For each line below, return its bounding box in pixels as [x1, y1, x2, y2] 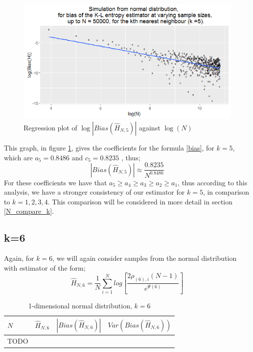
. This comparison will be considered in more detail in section [47, 196, 233, 206]
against [138, 122, 161, 132]
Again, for [4, 253, 34, 263]
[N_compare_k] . [4, 206, 54, 216]
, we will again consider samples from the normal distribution [52, 253, 237, 263]
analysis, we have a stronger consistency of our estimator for [4, 187, 185, 197]
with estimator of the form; [4, 262, 86, 273]
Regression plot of [23, 122, 77, 132]
